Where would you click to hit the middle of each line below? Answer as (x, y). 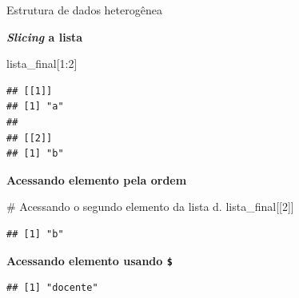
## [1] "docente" (52, 288)
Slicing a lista (45, 36)
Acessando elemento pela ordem (97, 179)
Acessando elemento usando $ (90, 260)
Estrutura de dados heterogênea (84, 10)
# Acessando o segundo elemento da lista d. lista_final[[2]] (150, 207)
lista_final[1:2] (42, 64)
